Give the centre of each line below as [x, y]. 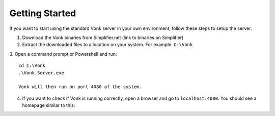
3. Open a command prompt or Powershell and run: [63, 54]
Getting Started [43, 13]
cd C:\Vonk [32, 66]
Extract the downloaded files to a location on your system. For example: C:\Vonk [107, 45]
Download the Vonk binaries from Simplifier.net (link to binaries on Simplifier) [103, 37]
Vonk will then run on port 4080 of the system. [80, 87]
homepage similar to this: [49, 105]
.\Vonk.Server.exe [42, 73]
